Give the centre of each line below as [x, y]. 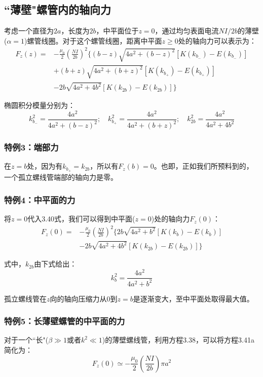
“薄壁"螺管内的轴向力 [58, 9]
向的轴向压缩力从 [78, 298]
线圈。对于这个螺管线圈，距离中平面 [102, 40]
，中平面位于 [117, 31]
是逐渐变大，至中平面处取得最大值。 [193, 298]
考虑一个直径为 [29, 31]
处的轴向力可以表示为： [217, 40]
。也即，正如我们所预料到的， [203, 166]
